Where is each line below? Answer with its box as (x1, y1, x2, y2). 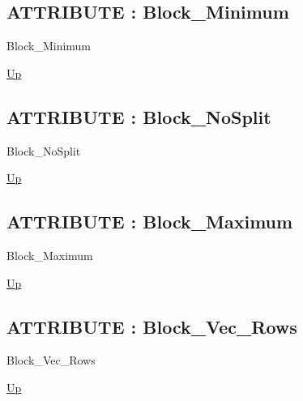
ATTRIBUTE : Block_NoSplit (6, 104, 271, 129)
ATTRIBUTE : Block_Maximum (6, 209, 293, 234)
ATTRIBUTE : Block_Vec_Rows (6, 314, 297, 339)
